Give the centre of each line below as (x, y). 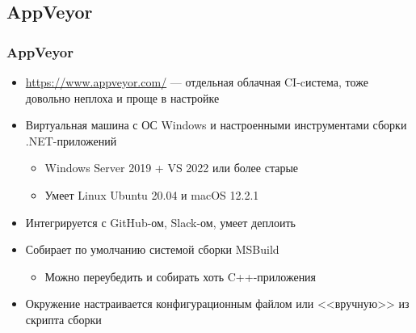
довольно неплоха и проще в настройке (122, 97)
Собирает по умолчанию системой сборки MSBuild (152, 249)
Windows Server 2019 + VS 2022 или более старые (172, 168)
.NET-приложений (71, 140)
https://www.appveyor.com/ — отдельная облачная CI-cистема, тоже (197, 82)
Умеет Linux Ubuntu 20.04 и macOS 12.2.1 (152, 194)
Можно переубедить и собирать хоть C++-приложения (181, 276)
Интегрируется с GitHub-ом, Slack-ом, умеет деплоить (160, 222)
